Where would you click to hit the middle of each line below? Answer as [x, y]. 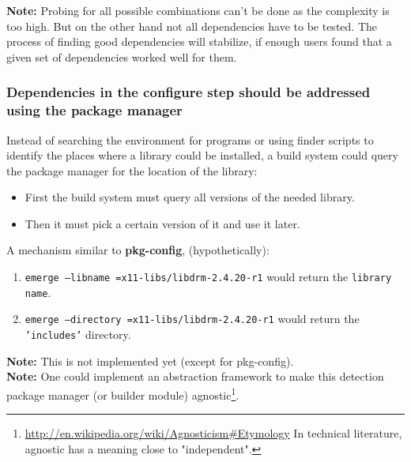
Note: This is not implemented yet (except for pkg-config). [150, 361]
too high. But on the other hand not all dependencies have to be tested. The [192, 26]
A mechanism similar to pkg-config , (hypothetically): [138, 250]
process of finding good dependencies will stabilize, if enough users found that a [199, 41]
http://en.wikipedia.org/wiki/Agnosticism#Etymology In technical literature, [213, 433]
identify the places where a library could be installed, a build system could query [202, 155]
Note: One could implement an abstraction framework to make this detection [195, 376]
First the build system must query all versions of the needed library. [190, 197]
